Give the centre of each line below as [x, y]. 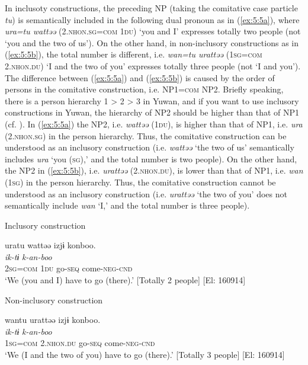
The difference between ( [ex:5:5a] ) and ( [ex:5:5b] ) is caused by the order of [140, 77]
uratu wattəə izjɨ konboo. [50, 245]
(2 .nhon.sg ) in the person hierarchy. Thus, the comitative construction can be [146, 135]
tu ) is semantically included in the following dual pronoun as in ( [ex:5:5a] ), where [152, 19]
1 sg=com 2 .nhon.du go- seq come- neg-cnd [80, 343]
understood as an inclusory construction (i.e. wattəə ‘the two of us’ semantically [150, 147]
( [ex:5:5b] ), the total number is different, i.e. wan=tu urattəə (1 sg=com [134, 54]
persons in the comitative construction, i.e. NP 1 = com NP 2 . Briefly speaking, [144, 89]
